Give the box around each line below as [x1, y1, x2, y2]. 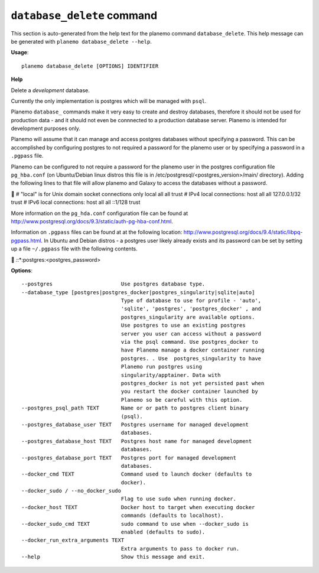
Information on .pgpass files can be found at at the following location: [11, 229, 183, 236]
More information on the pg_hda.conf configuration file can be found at [11, 210, 188, 217]
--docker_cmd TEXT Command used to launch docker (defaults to [21, 471, 252, 478]
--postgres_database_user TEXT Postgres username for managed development [21, 421, 249, 428]
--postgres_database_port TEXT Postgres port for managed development [21, 454, 236, 461]
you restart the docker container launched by [121, 388, 258, 395]
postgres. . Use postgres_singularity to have [121, 355, 262, 362]
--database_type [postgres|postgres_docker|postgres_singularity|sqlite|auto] [21, 289, 255, 295]
